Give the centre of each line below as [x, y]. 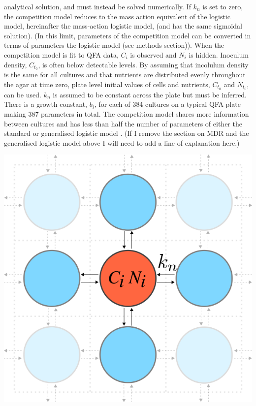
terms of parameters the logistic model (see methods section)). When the [114, 45]
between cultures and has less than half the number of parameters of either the [123, 123]
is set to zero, [223, 6]
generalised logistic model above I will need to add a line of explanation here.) [122, 142]
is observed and [153, 54]
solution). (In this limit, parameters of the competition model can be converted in [128, 35]
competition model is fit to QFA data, [61, 54]
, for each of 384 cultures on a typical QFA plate [167, 104]
